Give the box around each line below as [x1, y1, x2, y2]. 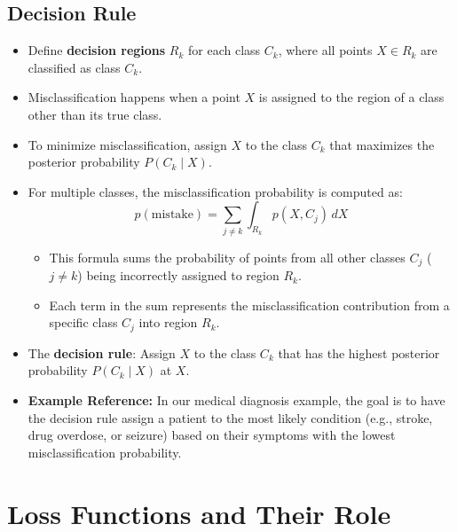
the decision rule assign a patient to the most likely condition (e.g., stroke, [28, 408, 433, 426]
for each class [188, 41, 261, 59]
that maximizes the [329, 135, 435, 153]
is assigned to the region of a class [258, 88, 445, 106]
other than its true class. [28, 105, 162, 123]
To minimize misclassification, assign [28, 135, 227, 153]
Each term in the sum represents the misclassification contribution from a [49, 295, 450, 314]
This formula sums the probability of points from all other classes [49, 247, 406, 266]
